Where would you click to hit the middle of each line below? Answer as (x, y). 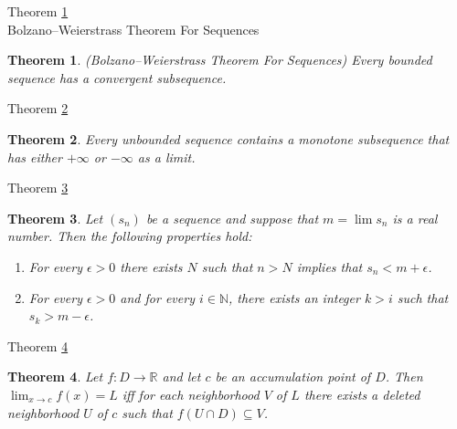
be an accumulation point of (293, 377)
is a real (415, 218)
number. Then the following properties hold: (130, 236)
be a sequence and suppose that (232, 218)
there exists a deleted (362, 394)
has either (35, 157)
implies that (329, 266)
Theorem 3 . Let (55, 218)
